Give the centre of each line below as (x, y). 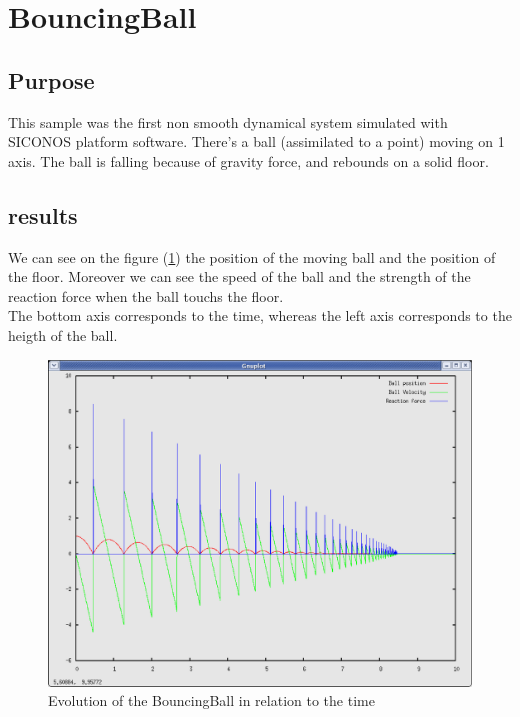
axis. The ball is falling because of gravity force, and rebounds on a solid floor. (248, 160)
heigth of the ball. (63, 334)
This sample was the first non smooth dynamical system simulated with (228, 121)
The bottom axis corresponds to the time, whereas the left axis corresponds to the (260, 315)
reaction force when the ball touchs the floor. (146, 295)
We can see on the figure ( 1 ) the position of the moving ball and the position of (252, 256)
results (43, 214)
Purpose (51, 79)
